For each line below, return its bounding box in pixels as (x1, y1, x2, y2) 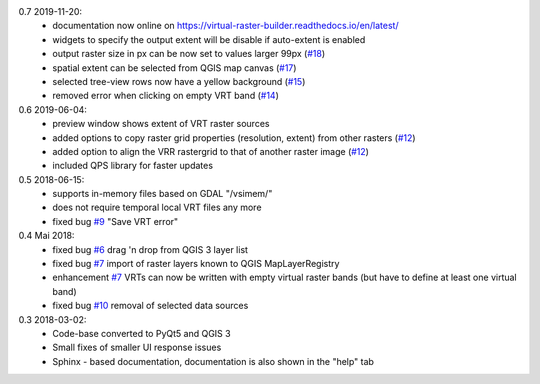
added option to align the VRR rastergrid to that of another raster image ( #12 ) (52, 145, 370, 157)
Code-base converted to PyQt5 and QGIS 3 (52, 327, 231, 339)
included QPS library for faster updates (52, 160, 214, 172)
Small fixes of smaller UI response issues (52, 341, 222, 354)
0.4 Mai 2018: (18, 230, 75, 242)
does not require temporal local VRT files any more (52, 201, 262, 214)
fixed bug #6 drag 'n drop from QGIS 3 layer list (52, 243, 249, 255)
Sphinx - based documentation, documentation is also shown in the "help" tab (52, 355, 375, 367)
